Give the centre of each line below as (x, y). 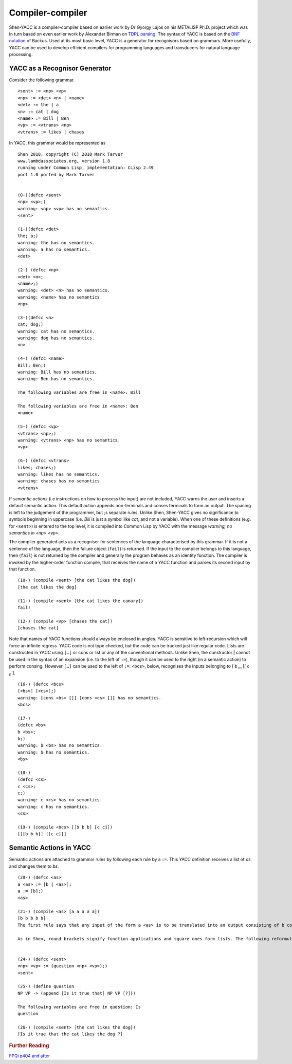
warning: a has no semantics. (54, 249)
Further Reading (29, 1046)
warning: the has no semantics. (56, 243)
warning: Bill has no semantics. (57, 372)
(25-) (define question (46, 986)
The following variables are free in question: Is (79, 1007)
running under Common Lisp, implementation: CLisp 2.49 (86, 168)
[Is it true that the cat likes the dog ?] (70, 1034)
